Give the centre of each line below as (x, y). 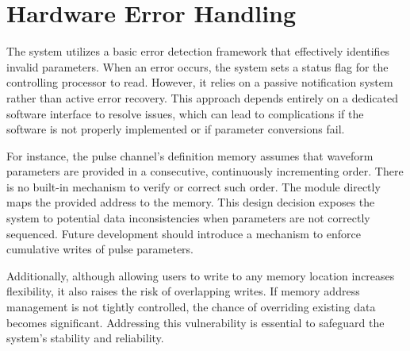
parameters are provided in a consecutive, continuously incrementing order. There (205, 171)
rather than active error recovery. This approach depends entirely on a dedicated (203, 97)
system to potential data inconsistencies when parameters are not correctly (188, 218)
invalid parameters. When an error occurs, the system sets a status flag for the (197, 66)
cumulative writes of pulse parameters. (100, 249)
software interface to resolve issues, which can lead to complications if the (185, 113)
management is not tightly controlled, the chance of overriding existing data (191, 307)
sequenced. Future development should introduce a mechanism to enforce (184, 233)
